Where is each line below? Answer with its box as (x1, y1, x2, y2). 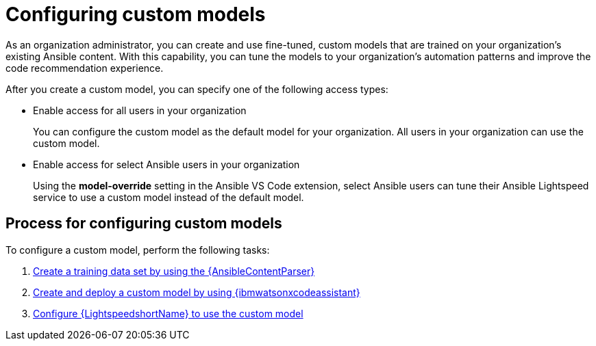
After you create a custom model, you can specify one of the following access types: (5, 83, 388, 95)
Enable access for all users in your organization (33, 104, 247, 116)
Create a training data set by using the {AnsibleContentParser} (33, 265, 315, 277)
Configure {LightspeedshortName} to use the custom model (33, 307, 303, 319)
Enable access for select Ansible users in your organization (33, 158, 300, 170)
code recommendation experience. (5, 62, 164, 74)
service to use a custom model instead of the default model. (33, 191, 304, 203)
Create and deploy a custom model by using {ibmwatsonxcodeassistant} (33, 286, 360, 298)
